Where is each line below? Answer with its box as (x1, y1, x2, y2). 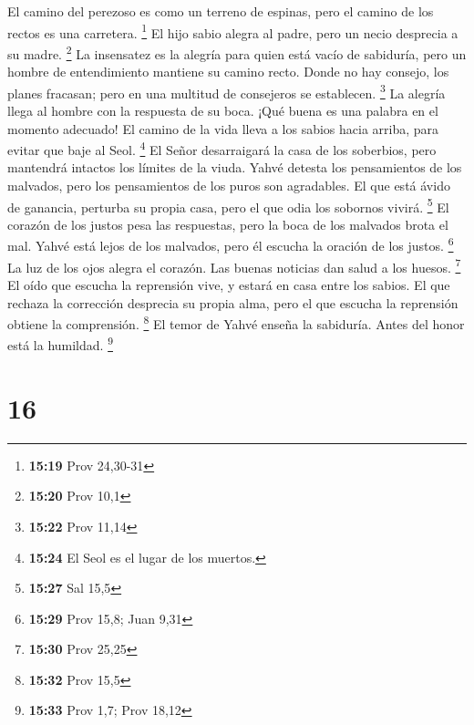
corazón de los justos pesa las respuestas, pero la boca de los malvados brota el (7, 214, 448, 233)
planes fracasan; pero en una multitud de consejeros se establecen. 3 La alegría (7, 80, 446, 102)
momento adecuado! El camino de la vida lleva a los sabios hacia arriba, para (7, 119, 439, 138)
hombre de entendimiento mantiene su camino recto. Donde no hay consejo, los (7, 62, 449, 81)
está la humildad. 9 (7, 333, 113, 354)
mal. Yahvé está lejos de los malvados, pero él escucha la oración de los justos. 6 (7, 233, 454, 255)
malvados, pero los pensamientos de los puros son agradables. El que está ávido (7, 175, 450, 194)
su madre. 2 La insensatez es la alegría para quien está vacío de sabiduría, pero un (7, 41, 467, 63)
